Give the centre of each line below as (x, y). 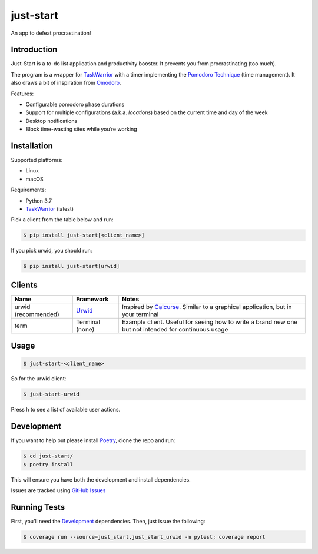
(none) (85, 329)
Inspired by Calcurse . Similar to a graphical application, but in (207, 307)
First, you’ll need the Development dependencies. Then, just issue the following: (108, 522)
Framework (92, 299)
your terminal (140, 314)
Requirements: (29, 190)
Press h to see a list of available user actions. (66, 410)
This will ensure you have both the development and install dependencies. (101, 479)
